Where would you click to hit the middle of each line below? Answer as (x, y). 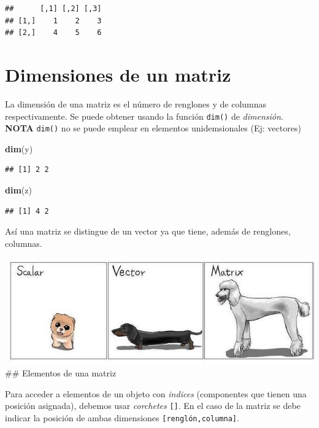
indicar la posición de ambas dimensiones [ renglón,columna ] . (122, 418)
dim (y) (19, 148)
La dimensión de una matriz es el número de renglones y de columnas (136, 103)
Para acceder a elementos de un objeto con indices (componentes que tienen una (156, 393)
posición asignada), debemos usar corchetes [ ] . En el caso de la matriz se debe (153, 406)
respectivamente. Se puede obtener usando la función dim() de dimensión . (144, 116)
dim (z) (18, 190)
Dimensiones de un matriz (118, 74)
